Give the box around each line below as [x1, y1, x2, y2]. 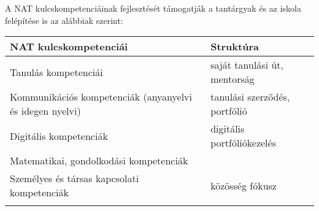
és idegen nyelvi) [10, 104, 81, 118]
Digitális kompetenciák [10, 128, 108, 143]
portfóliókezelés [210, 136, 276, 150]
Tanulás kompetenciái [10, 64, 103, 79]
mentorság [210, 72, 255, 86]
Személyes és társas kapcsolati [10, 171, 139, 186]
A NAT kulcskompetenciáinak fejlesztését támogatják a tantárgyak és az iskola [5, 2, 301, 14]
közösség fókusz [210, 178, 277, 193]
